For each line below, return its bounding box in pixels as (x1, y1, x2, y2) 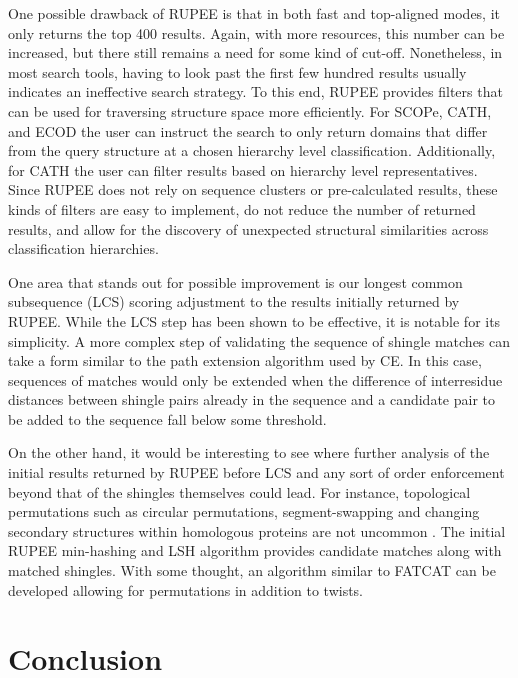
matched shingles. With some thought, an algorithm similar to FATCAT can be (8, 560, 496, 581)
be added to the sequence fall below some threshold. (8, 408, 327, 429)
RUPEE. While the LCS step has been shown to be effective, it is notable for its (8, 310, 501, 331)
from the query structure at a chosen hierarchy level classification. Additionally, (8, 140, 496, 161)
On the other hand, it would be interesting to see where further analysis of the (8, 442, 490, 463)
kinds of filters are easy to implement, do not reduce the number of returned (8, 198, 476, 219)
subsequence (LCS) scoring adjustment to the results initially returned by (8, 291, 460, 312)
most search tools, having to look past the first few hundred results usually (8, 61, 467, 82)
